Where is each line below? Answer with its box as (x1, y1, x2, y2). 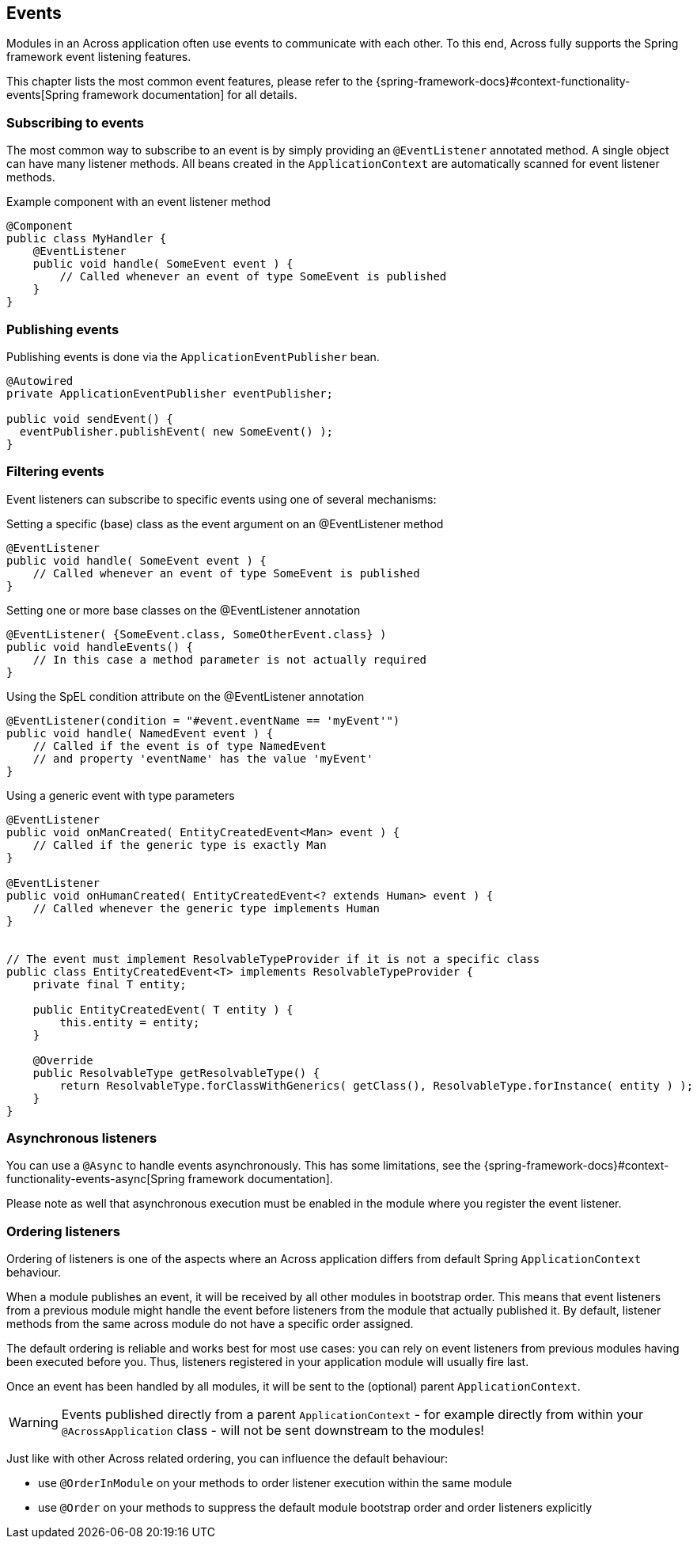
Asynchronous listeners (6, 1130, 157, 1147)
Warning (9, 1414, 59, 1431)
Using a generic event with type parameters (6, 788, 235, 802)
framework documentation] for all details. (82, 88, 297, 102)
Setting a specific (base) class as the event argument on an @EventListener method (6, 516, 444, 531)
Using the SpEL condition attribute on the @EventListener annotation (6, 689, 365, 703)
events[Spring (6, 88, 80, 102)
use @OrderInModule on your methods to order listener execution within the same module (38, 1476, 513, 1490)
